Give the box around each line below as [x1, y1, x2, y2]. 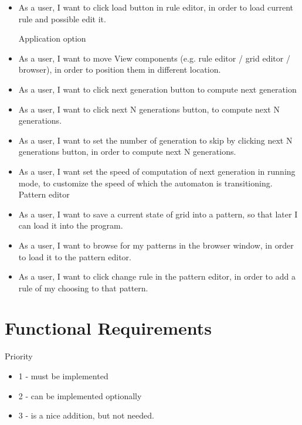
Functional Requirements [5, 316, 212, 340]
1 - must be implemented [18, 370, 108, 382]
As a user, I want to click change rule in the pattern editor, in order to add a [18, 270, 296, 283]
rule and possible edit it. [18, 12, 106, 25]
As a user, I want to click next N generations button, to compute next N [18, 103, 280, 115]
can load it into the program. [18, 219, 123, 232]
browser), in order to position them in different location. [18, 63, 221, 76]
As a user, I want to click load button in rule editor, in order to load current [18, 1, 294, 13]
